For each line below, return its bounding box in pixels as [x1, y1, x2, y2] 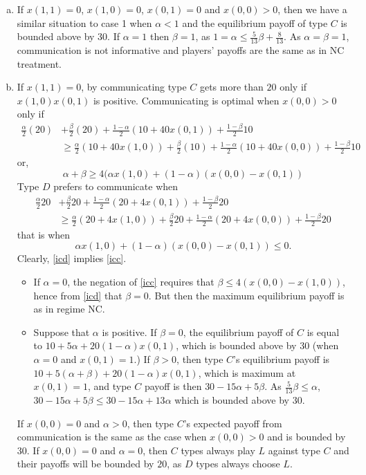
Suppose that [33, 324, 90, 339]
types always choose [196, 456, 280, 471]
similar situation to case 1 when [17, 15, 152, 30]
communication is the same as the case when [17, 429, 207, 444]
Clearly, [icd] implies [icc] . [17, 251, 127, 266]
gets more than [199, 80, 264, 94]
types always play [181, 443, 255, 457]
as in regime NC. [33, 301, 105, 316]
